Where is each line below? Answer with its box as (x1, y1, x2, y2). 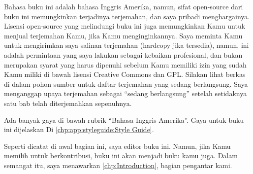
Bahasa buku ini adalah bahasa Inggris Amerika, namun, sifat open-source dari (4, 1, 243, 11)
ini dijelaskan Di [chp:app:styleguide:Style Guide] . (4, 124, 154, 135)
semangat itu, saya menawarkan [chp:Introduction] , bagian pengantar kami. (4, 160, 232, 170)
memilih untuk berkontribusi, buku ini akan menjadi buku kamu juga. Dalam (4, 150, 238, 161)
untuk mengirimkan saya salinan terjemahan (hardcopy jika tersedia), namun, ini (4, 40, 249, 50)
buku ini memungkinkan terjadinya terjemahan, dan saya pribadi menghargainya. (4, 11, 250, 21)
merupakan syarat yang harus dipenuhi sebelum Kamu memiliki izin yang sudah (4, 59, 247, 70)
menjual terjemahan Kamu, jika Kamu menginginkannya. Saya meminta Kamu (4, 30, 243, 40)
